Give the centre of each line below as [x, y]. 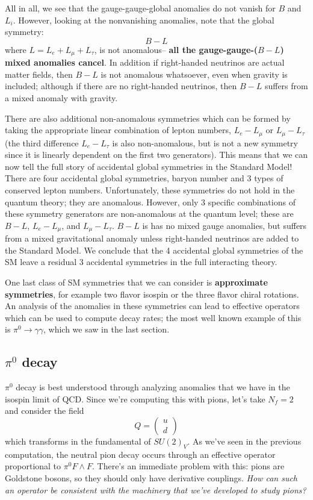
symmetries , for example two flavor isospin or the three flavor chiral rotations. [152, 294]
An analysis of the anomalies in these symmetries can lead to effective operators [152, 306]
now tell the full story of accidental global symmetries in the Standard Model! [149, 166]
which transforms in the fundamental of [78, 441]
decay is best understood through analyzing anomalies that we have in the [153, 387]
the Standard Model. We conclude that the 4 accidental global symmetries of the [154, 250]
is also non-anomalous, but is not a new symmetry [205, 142]
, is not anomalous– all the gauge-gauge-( [176, 49]
